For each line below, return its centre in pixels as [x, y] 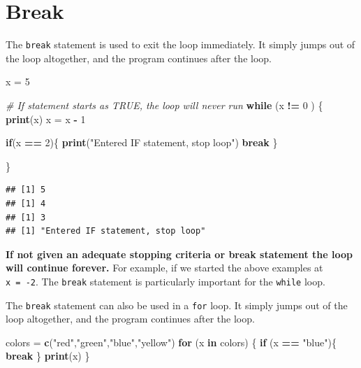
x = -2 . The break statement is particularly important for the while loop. [165, 281]
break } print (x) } [48, 356]
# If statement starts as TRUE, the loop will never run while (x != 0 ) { [164, 105]
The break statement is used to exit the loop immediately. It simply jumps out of [180, 44]
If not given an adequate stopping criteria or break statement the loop [179, 254]
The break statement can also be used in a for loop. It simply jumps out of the [177, 305]
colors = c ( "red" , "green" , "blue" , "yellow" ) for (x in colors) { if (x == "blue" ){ [171, 342]
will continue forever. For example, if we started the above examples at [164, 268]
